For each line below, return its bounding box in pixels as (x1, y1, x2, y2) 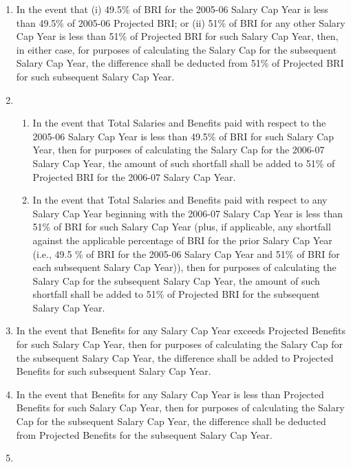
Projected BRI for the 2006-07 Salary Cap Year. (32, 169, 236, 184)
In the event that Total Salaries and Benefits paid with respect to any (32, 193, 328, 207)
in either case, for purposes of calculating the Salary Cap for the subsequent (16, 42, 337, 56)
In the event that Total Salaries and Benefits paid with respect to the (32, 116, 326, 130)
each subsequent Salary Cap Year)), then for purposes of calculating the (32, 260, 337, 274)
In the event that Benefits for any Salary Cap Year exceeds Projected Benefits (16, 323, 345, 338)
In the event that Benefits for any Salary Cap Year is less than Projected (16, 387, 324, 401)
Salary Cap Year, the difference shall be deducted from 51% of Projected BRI (16, 56, 344, 70)
